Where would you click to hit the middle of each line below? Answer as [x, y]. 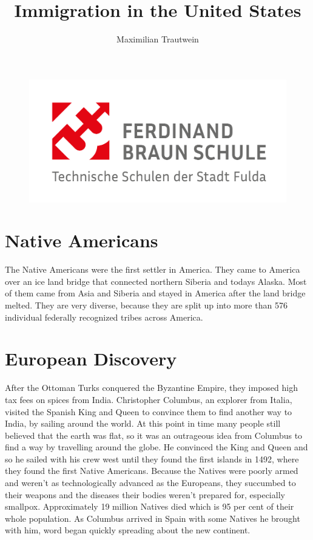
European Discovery [91, 358]
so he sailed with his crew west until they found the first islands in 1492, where [152, 458]
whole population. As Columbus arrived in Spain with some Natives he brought [153, 518]
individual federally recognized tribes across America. [104, 317]
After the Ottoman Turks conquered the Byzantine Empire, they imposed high [151, 388]
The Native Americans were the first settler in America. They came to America [153, 269]
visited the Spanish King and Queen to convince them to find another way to [149, 411]
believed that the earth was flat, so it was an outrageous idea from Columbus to [154, 435]
